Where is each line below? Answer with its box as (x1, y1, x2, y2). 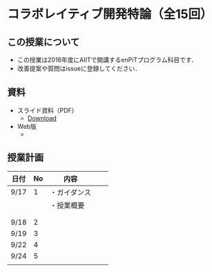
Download (27, 114, 57, 122)
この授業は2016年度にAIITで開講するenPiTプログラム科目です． (17, 56, 198, 64)
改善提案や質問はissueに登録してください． (17, 64, 142, 73)
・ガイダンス (49, 188, 91, 197)
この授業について (7, 36, 80, 48)
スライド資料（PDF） (17, 106, 78, 114)
